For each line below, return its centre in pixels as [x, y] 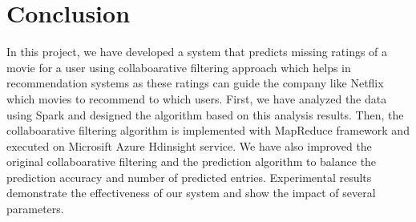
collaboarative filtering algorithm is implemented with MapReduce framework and [208, 130]
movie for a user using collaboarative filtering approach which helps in [179, 67]
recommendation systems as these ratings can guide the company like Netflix [195, 83]
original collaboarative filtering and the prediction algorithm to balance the [192, 161]
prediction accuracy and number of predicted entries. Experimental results [189, 177]
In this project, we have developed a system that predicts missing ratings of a [197, 52]
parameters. [35, 209]
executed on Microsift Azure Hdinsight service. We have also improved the [189, 145]
